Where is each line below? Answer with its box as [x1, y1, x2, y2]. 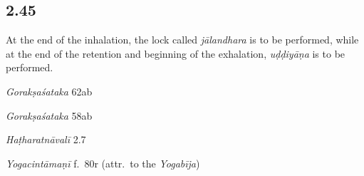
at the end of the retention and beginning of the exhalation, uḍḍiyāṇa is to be [6, 46, 345, 61]
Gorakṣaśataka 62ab [6, 83, 93, 98]
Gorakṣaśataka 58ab [6, 108, 93, 123]
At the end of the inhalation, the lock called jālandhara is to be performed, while [6, 32, 359, 47]
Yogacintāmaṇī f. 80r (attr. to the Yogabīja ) [6, 155, 200, 170]
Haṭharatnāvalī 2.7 [6, 132, 86, 147]
